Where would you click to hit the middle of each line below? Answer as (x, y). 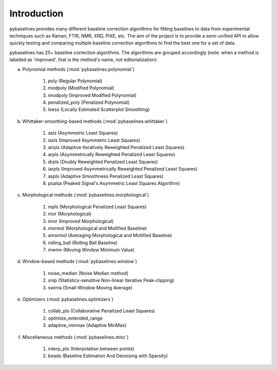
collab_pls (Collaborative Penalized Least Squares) (102, 311)
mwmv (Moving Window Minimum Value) (91, 250)
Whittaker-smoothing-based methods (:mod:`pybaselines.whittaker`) (95, 121)
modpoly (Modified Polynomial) (81, 88)
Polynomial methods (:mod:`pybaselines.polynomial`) (78, 69)
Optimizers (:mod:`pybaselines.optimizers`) (68, 299)
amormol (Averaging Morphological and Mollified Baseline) (110, 235)
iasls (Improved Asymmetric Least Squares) (94, 140)
